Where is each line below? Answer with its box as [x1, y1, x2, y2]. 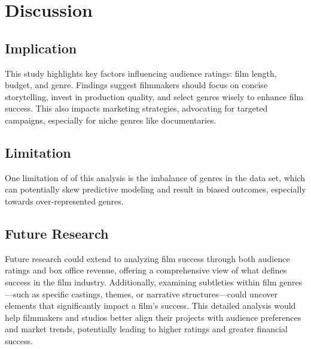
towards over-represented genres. [5, 194, 124, 207]
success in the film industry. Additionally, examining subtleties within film [5, 275, 277, 288]
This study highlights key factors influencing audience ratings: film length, [5, 67, 277, 79]
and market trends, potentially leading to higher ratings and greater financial [5, 323, 288, 335]
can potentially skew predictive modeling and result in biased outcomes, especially [5, 183, 306, 195]
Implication [5, 38, 77, 57]
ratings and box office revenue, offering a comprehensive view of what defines [5, 264, 287, 276]
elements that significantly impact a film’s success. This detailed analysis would [5, 299, 296, 312]
